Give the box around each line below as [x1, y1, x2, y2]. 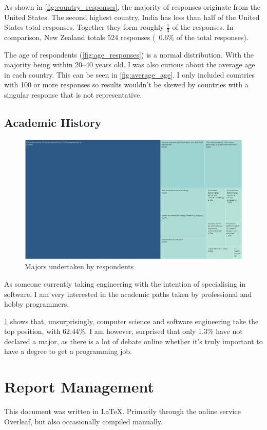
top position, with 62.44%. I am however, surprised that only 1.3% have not [4, 326, 243, 336]
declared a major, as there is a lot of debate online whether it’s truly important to [4, 335, 263, 346]
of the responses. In [172, 22, 234, 32]
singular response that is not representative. [4, 89, 142, 100]
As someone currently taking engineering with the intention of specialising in [4, 278, 246, 289]
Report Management [4, 376, 155, 397]
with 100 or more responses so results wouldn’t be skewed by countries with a [4, 79, 249, 90]
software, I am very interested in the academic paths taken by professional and [4, 288, 252, 299]
